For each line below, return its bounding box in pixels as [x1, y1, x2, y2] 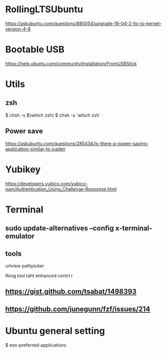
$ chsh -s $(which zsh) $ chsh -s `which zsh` [5, 112, 101, 118]
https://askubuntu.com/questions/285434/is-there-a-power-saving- [5, 140, 149, 146]
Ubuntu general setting [5, 325, 105, 337]
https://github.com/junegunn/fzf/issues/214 [5, 305, 150, 313]
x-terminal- [115, 224, 153, 233]
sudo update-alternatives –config [5, 224, 114, 233]
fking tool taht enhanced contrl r [5, 273, 73, 279]
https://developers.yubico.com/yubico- [5, 180, 88, 186]
